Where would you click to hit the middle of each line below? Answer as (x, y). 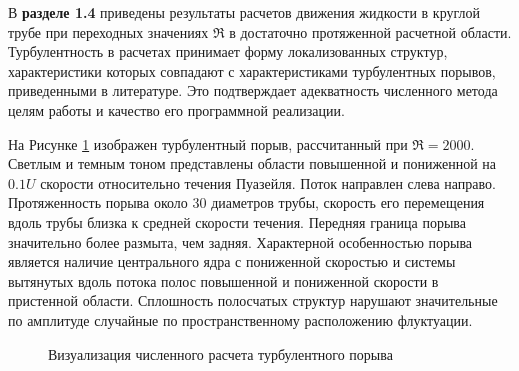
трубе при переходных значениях (108, 31)
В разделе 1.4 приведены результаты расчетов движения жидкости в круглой (244, 12)
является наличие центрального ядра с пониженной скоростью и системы (232, 261)
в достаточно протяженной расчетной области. (370, 31)
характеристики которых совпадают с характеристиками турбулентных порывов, (252, 70)
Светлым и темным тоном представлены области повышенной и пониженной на (252, 163)
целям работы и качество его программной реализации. (176, 109)
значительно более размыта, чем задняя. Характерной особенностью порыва (240, 241)
